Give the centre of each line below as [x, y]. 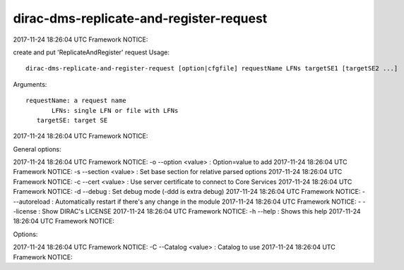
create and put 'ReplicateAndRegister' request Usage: [91, 52]
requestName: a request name [76, 101]
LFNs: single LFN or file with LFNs [115, 110]
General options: [37, 149]
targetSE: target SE [72, 120]
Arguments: [30, 84]
